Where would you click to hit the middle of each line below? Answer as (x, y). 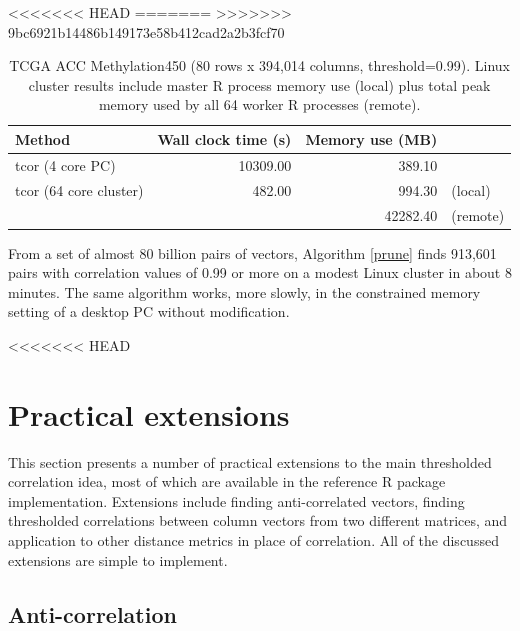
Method (43, 138)
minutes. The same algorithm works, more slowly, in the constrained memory (244, 291)
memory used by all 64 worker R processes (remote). (259, 104)
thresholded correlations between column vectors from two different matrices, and (258, 520)
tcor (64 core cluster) (79, 189)
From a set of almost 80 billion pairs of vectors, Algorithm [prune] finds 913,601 (252, 252)
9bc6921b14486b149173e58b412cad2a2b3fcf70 (146, 31)
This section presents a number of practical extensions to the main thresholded (250, 461)
